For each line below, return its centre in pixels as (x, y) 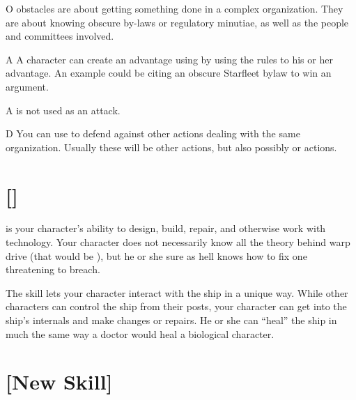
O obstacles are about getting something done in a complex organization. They (175, 8)
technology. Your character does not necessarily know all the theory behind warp (178, 242)
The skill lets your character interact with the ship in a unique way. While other (177, 292)
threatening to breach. (53, 269)
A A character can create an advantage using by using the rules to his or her (169, 59)
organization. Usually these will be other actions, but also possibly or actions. (171, 147)
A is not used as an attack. (63, 110)
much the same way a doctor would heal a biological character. (140, 333)
